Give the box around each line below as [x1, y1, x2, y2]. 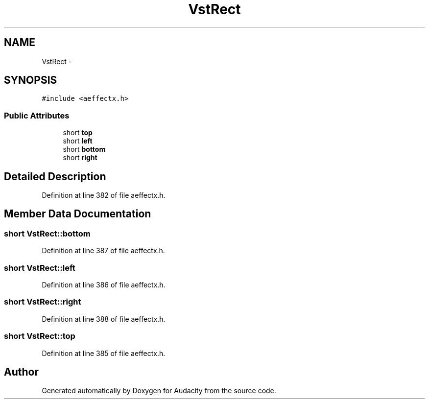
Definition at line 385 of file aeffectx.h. [42, 349, 166, 357]
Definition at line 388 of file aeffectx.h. [42, 314, 166, 323]
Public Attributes [4, 110, 70, 120]
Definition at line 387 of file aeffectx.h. [42, 246, 165, 255]
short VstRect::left [4, 262, 75, 273]
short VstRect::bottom [4, 228, 91, 238]
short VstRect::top [4, 331, 75, 341]
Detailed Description [4, 170, 106, 183]
